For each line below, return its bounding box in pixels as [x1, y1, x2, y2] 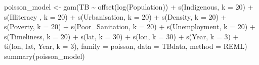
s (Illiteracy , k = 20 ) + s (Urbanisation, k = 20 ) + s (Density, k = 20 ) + [4, 11, 227, 22]
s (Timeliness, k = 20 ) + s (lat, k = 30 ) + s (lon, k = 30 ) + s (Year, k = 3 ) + [4, 31, 239, 41]
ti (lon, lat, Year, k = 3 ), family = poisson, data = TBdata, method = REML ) [4, 41, 247, 51]
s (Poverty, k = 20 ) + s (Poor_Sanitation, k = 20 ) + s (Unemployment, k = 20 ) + [4, 21, 255, 32]
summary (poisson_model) [4, 50, 85, 61]
